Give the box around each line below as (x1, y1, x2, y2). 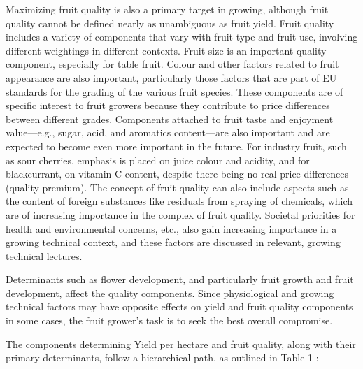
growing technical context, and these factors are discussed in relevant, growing (6, 235, 341, 249)
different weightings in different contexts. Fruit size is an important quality (6, 43, 327, 57)
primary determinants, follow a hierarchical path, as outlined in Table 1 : (6, 350, 319, 365)
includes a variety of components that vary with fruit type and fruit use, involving (6, 29, 358, 44)
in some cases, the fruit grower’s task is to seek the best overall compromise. (6, 313, 333, 328)
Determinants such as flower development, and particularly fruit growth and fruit (6, 272, 354, 287)
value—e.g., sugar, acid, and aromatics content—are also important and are (6, 125, 330, 140)
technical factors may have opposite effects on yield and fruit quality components (6, 299, 353, 314)
